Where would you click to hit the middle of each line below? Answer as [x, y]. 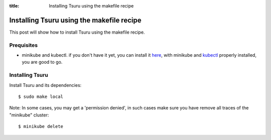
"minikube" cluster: [29, 115]
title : [14, 6]
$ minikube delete [41, 126]
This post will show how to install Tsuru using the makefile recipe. [77, 32]
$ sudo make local [41, 96]
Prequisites [23, 45]
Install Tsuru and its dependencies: [45, 85]
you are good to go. [42, 62]
